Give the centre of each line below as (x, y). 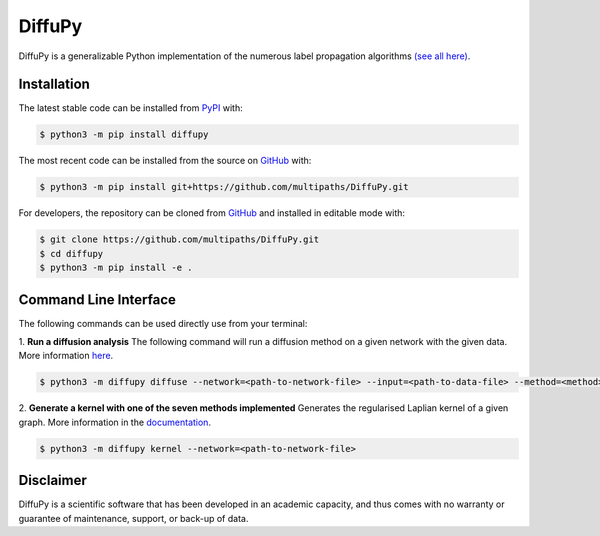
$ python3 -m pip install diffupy (124, 134)
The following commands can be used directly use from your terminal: (163, 323)
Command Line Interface (97, 299)
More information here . (66, 356)
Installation (54, 84)
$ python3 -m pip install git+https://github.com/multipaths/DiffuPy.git (224, 187)
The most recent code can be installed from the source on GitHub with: (165, 161)
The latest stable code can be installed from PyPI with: (131, 108)
